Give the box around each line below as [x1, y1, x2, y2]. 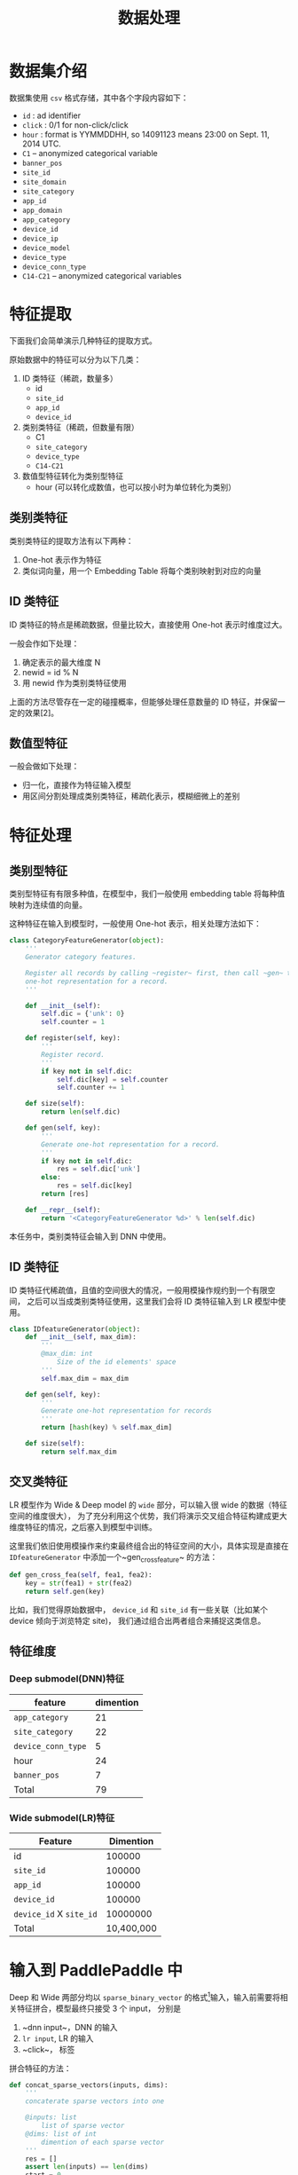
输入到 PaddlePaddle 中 [9, 1960, 184, 1981]
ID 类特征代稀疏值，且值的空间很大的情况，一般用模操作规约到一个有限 [9, 1284, 268, 1296]
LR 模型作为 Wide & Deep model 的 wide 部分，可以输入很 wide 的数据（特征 [9, 1499, 288, 1509]
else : [41, 1173, 62, 1182]
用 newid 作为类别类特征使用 [21, 677, 127, 688]
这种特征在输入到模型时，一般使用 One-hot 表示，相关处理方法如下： [9, 918, 262, 929]
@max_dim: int [41, 1350, 93, 1359]
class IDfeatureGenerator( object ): [9, 1324, 141, 1334]
